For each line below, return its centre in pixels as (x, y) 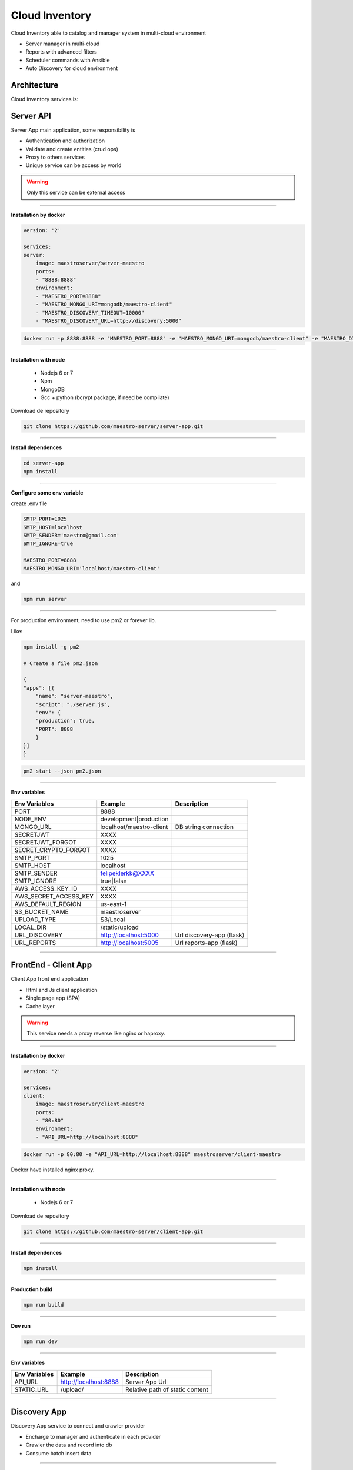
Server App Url (146, 1382)
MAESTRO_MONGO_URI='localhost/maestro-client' (91, 568)
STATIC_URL (32, 1389)
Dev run (21, 1326)
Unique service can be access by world (74, 165)
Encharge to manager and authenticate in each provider (93, 1436)
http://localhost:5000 (129, 935)
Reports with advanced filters (61, 52)
